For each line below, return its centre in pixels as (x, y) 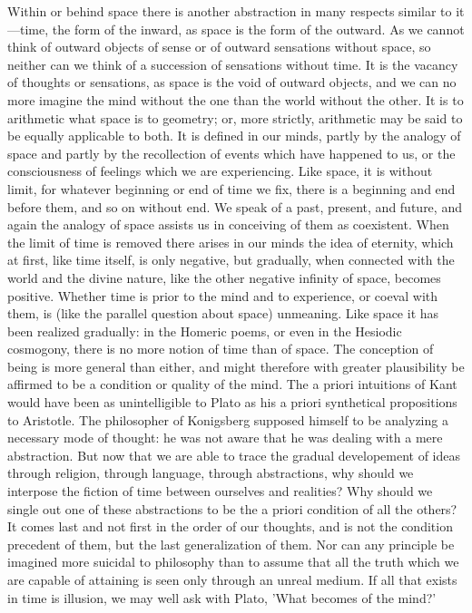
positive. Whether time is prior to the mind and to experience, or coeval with (223, 295)
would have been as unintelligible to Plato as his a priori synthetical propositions (232, 402)
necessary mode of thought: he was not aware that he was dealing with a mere (225, 438)
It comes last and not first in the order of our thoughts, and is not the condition (230, 526)
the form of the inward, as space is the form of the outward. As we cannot (258, 29)
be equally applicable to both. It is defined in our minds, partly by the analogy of (234, 136)
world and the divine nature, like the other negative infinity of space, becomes (224, 277)
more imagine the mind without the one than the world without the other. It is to (236, 99)
